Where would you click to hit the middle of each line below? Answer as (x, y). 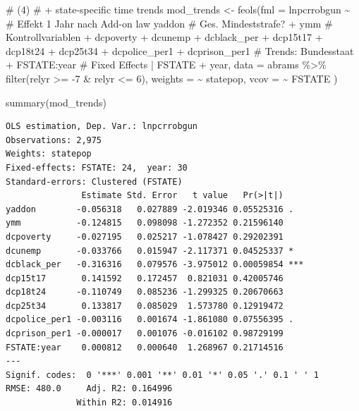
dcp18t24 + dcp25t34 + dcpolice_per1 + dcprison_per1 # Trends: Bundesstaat (180, 50)
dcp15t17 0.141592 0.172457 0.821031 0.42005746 (145, 278)
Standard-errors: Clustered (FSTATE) (94, 182)
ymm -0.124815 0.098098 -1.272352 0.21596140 (145, 223)
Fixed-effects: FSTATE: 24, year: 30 (97, 167)
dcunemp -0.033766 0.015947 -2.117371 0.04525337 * (150, 251)
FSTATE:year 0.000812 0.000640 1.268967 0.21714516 (145, 347)
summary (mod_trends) (56, 102)
